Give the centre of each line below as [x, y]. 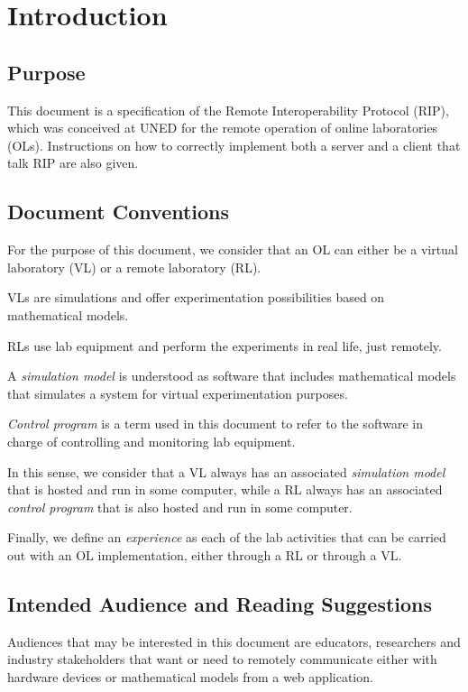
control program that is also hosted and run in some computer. [180, 507]
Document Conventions [119, 212]
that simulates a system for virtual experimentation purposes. [178, 393]
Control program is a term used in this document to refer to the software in [215, 424]
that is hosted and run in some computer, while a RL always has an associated [225, 489]
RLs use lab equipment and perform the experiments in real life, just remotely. [225, 345]
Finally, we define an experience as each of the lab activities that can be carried [227, 537]
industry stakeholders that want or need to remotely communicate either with [222, 659]
